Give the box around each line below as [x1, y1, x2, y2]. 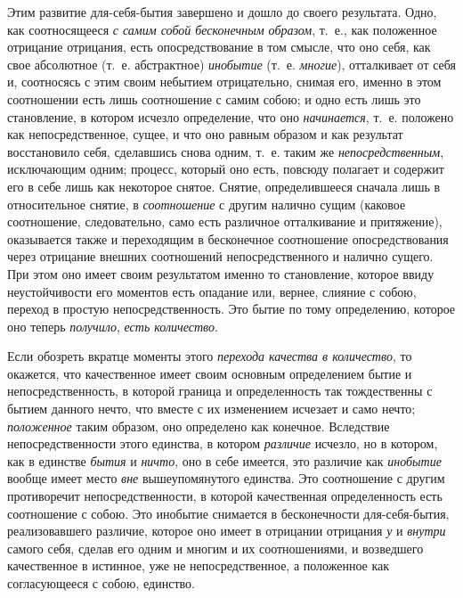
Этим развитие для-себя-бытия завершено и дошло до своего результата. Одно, [7, 3, 437, 20]
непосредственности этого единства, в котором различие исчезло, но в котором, [7, 434, 438, 453]
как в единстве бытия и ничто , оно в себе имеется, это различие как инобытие [7, 451, 442, 470]
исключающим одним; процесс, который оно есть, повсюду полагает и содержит [7, 160, 444, 178]
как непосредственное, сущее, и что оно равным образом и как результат [7, 125, 403, 143]
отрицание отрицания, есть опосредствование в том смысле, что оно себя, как [7, 37, 431, 56]
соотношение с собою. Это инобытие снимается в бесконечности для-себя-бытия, [7, 504, 450, 522]
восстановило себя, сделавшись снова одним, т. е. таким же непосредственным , [7, 142, 444, 160]
